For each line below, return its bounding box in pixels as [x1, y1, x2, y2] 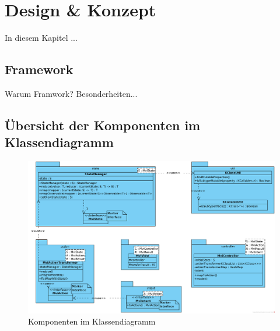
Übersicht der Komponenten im [5, 116, 201, 134]
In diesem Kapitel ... [5, 32, 78, 44]
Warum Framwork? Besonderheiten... [5, 87, 138, 99]
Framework [5, 60, 73, 78]
